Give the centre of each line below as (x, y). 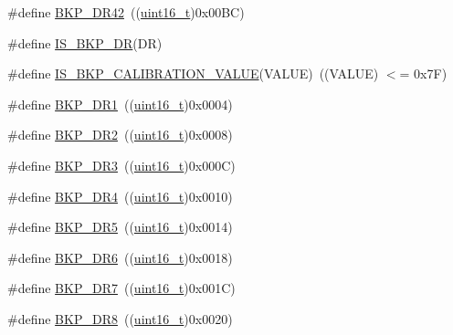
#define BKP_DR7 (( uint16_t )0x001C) (121, 288)
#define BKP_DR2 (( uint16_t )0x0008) (120, 135)
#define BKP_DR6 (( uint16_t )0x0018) (120, 257)
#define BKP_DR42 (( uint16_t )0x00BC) (126, 12)
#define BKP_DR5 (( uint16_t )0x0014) (120, 227)
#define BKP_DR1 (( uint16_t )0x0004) (120, 104)
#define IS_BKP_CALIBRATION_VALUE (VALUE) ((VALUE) (193, 73)
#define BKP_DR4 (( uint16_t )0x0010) (120, 196)
